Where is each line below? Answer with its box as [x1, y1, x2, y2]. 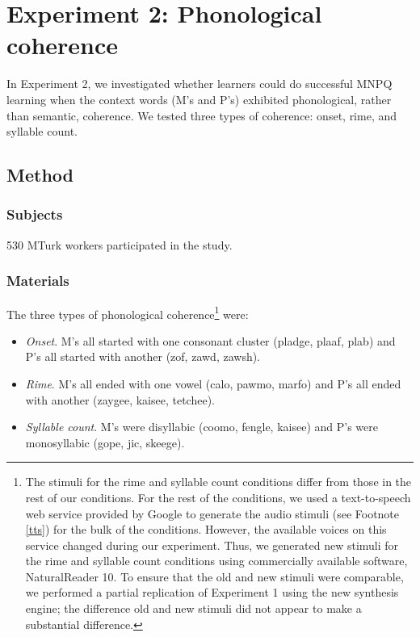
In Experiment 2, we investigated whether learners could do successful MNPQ [6, 75, 393, 92]
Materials [6, 270, 69, 291]
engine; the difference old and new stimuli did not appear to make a [25, 600, 362, 617]
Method [6, 162, 73, 187]
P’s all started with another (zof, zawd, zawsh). [25, 348, 261, 365]
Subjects [6, 204, 63, 224]
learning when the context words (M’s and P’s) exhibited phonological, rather [6, 90, 392, 107]
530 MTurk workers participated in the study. [6, 236, 233, 253]
